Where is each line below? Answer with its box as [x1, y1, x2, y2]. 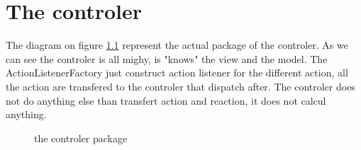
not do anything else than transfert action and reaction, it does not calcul [6, 93, 326, 108]
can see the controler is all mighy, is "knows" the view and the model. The [6, 51, 328, 66]
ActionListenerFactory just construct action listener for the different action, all [6, 65, 348, 80]
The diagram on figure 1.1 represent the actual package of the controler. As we [6, 37, 348, 52]
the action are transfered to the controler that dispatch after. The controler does [6, 79, 355, 93]
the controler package [34, 130, 128, 145]
